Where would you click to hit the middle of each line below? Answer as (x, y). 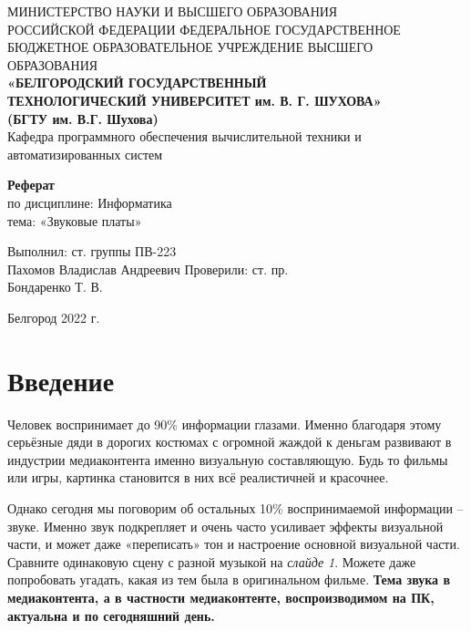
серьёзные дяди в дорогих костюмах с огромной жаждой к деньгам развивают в (230, 442)
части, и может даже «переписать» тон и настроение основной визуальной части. (234, 544)
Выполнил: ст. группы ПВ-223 (92, 251)
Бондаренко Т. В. (55, 287)
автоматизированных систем (85, 154)
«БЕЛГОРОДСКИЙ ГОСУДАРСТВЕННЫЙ (137, 83)
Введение (61, 380)
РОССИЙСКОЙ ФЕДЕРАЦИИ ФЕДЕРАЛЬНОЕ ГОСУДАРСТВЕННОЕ (204, 29)
